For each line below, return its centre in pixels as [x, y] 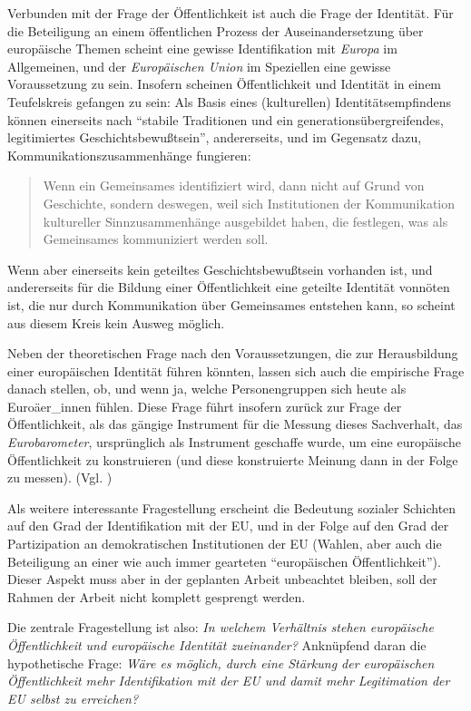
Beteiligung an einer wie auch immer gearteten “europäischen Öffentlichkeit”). [224, 561]
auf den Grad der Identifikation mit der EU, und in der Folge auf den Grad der [228, 526]
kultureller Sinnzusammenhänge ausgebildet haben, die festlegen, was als [245, 221]
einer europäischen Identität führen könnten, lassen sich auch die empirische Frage [236, 370]
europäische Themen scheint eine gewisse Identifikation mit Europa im [202, 49]
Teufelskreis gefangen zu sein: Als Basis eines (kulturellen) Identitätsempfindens [230, 101]
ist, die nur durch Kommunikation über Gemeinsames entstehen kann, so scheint [231, 304]
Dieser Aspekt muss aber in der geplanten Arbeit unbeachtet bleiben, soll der [222, 579]
